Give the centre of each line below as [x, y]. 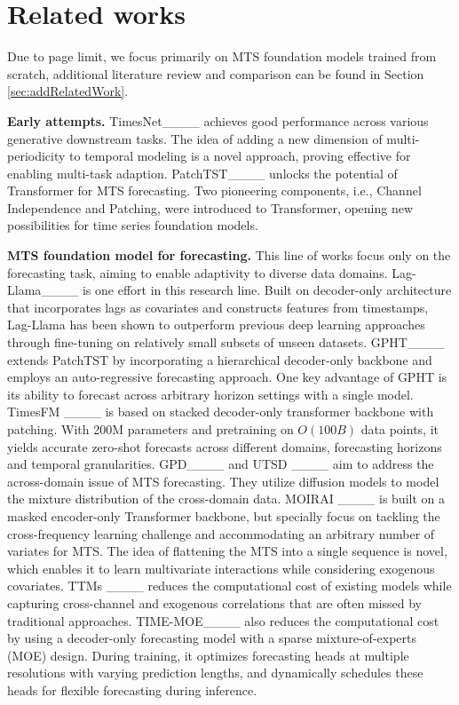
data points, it [400, 429]
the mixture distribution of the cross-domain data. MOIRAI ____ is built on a [226, 499]
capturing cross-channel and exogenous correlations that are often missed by [214, 602]
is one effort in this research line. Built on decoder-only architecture [267, 290]
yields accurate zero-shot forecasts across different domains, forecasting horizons [225, 446]
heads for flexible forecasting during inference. [132, 689]
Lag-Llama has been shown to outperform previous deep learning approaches [216, 325]
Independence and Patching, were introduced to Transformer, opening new [210, 207]
